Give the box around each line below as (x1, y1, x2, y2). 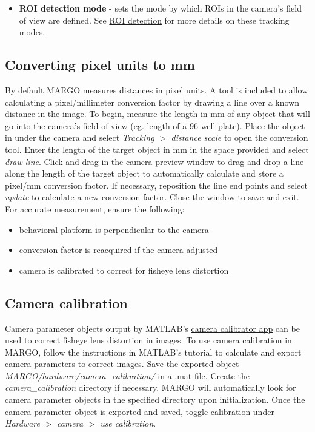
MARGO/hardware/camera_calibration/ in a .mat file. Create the (5, 369, 250, 382)
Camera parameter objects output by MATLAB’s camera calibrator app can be (5, 322, 300, 334)
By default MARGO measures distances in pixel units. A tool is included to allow (5, 83, 308, 96)
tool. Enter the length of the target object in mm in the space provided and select (5, 143, 309, 155)
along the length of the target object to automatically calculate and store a (5, 167, 283, 180)
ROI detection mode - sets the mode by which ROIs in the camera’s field (19, 2, 302, 14)
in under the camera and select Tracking (5, 131, 154, 144)
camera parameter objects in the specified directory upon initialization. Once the (5, 393, 305, 406)
